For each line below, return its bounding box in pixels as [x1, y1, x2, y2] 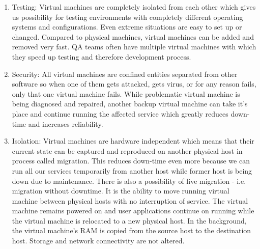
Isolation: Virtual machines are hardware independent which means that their [12, 135, 254, 146]
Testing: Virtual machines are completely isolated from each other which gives [12, 2, 256, 12]
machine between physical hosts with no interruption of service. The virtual [12, 195, 248, 206]
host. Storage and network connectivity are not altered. [12, 235, 185, 246]
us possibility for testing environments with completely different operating [12, 11, 243, 22]
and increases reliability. [28, 118, 103, 129]
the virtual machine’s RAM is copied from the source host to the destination [12, 225, 251, 236]
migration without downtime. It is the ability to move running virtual [12, 185, 229, 196]
